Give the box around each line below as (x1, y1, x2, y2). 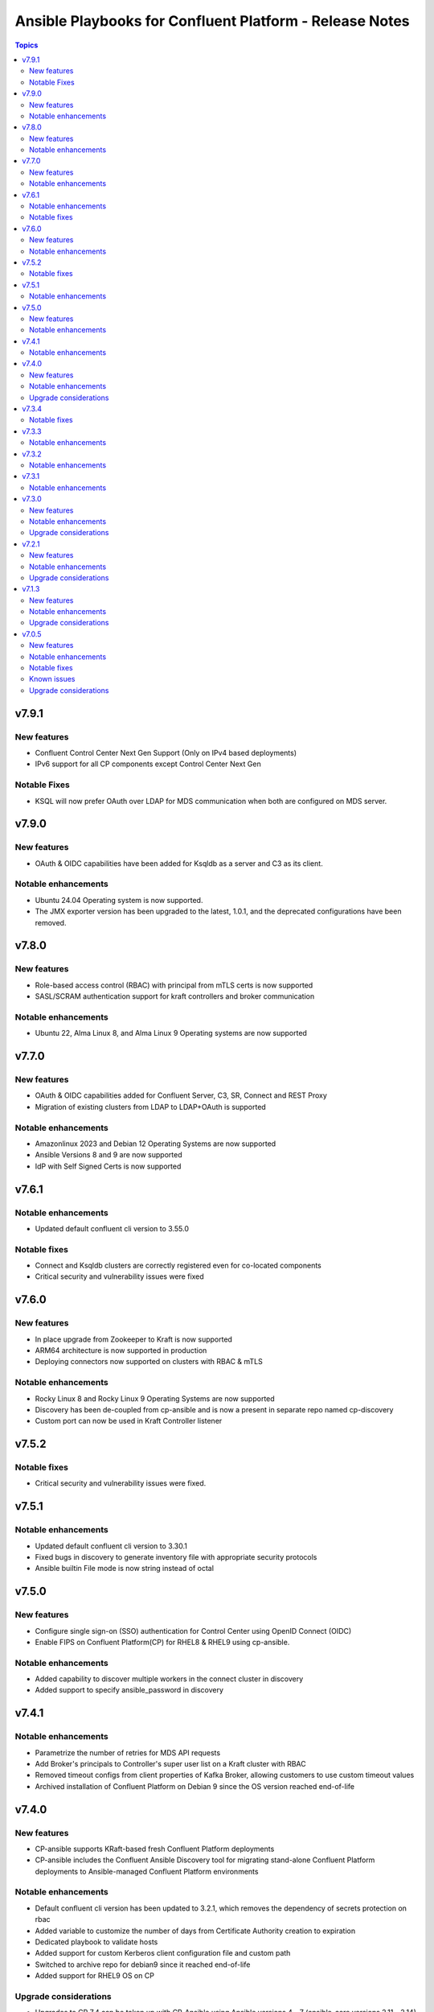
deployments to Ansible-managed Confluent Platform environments (35, 1866, 259, 1876)
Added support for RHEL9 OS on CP (35, 1971, 154, 1981)
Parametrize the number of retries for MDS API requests (35, 1747, 221, 1758)
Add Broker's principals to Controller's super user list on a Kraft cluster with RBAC (35, 1759, 306, 1768)
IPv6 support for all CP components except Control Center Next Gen (35, 759, 261, 769)
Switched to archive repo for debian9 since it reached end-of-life (35, 1960, 251, 1969)
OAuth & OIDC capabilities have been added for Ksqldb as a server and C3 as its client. (35, 858, 323, 868)
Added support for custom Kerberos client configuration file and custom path (35, 1948, 291, 1958)
